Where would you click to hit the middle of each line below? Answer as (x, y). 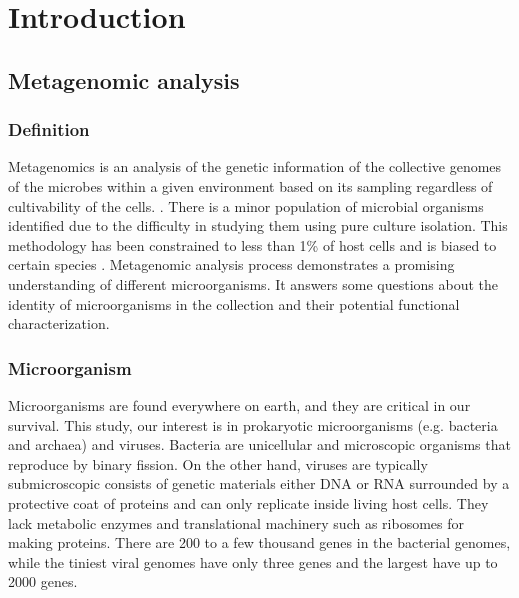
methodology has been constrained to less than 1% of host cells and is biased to (252, 244)
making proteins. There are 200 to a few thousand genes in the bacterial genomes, (259, 542)
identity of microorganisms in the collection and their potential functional (234, 303)
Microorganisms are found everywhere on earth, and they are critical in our (239, 404)
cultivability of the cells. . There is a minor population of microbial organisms (246, 205)
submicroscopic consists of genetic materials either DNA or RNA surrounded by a (259, 483)
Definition (49, 129)
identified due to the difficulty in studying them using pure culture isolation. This (258, 225)
